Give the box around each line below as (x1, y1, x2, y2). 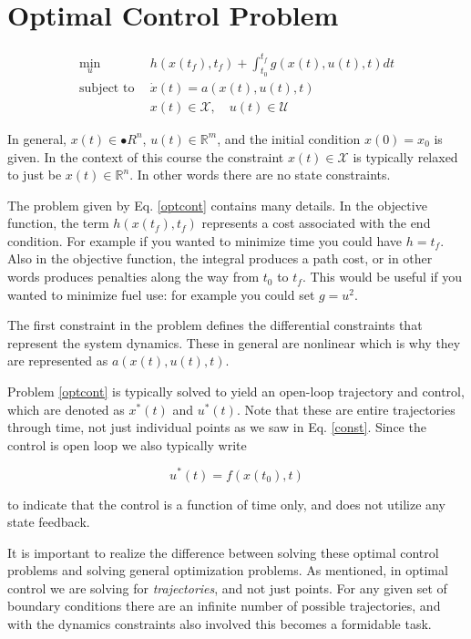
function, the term (7, 213, 109, 232)
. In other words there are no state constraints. (129, 165, 391, 184)
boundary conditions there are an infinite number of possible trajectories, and (7, 596, 441, 615)
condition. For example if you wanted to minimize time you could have (7, 231, 403, 250)
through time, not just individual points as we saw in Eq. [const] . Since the (7, 417, 426, 437)
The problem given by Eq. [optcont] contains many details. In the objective (7, 195, 427, 214)
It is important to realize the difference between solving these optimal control (7, 542, 439, 562)
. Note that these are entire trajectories (236, 399, 456, 418)
